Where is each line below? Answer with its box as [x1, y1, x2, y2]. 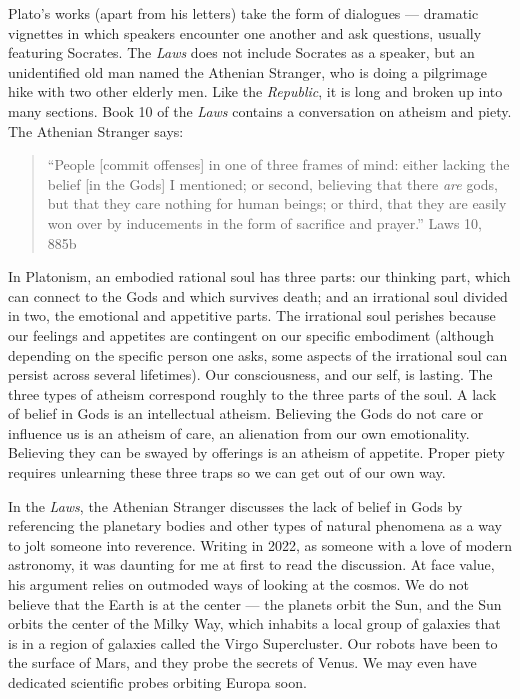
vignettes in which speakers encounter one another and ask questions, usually [8, 22, 482, 43]
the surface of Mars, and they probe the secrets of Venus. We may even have [8, 652, 477, 673]
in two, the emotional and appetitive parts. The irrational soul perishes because [8, 305, 496, 326]
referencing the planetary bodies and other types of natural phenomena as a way [8, 515, 502, 536]
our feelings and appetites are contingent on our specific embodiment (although [8, 324, 495, 345]
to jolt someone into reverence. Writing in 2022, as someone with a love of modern [8, 534, 512, 555]
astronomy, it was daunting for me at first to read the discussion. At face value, [8, 554, 495, 575]
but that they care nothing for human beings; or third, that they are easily [47, 193, 507, 214]
